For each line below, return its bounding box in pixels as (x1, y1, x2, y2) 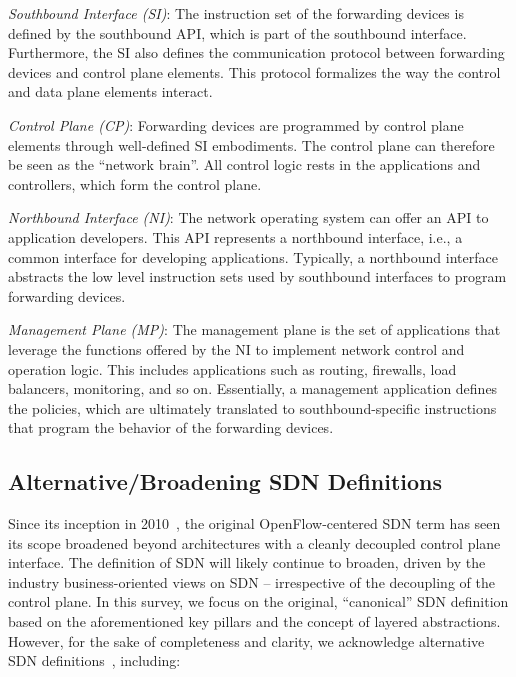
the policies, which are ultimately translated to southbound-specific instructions (8, 397, 497, 418)
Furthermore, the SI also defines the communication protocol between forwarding (8, 42, 505, 63)
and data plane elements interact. (8, 81, 213, 102)
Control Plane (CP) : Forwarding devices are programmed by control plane (8, 114, 464, 135)
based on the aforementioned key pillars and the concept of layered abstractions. (8, 611, 501, 632)
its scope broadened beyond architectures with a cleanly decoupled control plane (8, 532, 501, 553)
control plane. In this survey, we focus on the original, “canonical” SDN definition (8, 591, 509, 612)
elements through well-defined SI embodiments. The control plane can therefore (8, 134, 495, 155)
